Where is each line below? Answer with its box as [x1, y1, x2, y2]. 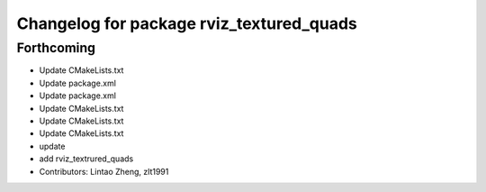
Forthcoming [16, 40, 96, 56]
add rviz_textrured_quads [39, 153, 134, 164]
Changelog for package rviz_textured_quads [16, 14, 357, 33]
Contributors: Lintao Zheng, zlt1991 [39, 166, 169, 177]
